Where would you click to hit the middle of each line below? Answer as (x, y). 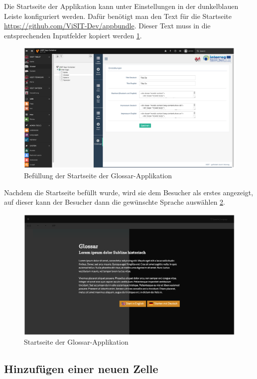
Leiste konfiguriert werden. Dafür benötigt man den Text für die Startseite (118, 16)
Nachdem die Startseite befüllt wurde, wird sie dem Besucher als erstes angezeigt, (129, 192)
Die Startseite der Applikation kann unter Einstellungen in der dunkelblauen (121, 6)
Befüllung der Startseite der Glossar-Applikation (98, 176)
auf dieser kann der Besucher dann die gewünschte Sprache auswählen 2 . (115, 202)
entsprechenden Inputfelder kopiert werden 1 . (73, 35)
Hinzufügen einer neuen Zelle (81, 369)
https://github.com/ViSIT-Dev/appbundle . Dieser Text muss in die (107, 26)
